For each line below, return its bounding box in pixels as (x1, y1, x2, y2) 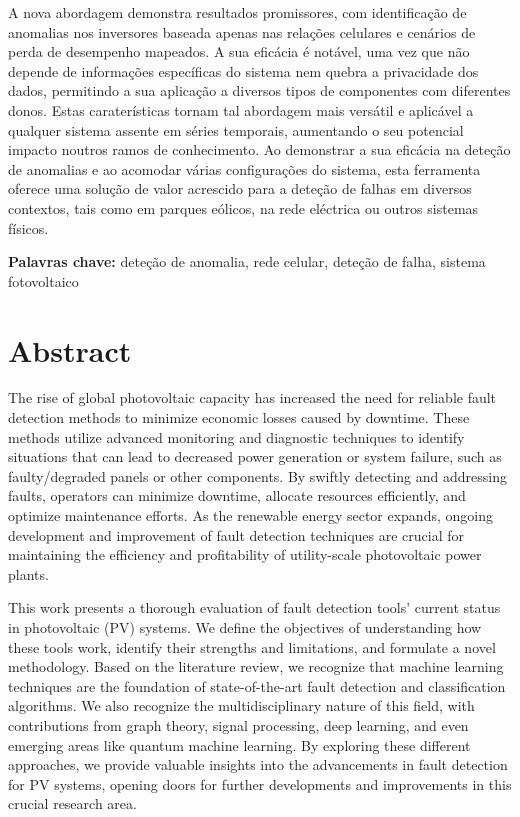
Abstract (8, 329, 132, 370)
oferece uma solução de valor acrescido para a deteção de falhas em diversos (8, 178, 472, 199)
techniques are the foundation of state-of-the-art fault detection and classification (8, 675, 506, 696)
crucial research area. (8, 793, 137, 814)
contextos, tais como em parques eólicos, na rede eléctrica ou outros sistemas (8, 197, 479, 218)
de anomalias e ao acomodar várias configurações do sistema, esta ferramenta (8, 158, 481, 179)
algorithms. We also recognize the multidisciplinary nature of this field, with (8, 695, 475, 716)
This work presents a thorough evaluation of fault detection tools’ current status (8, 597, 501, 618)
